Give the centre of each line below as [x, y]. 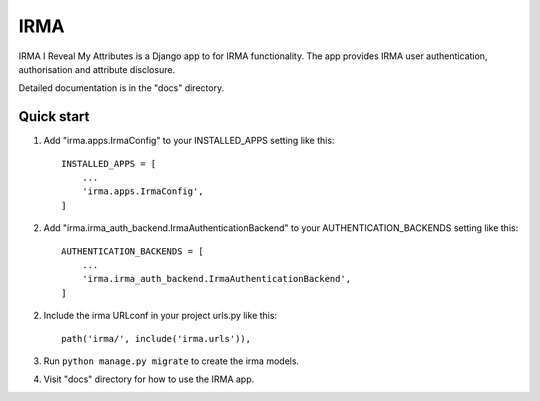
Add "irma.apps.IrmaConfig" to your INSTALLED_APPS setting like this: [189, 141]
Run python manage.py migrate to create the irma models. [171, 361]
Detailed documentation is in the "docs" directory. [121, 88]
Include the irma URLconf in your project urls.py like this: [160, 316]
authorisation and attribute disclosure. [96, 69]
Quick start [54, 116]
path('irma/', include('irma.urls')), [156, 338]
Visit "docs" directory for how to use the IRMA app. [149, 379]
